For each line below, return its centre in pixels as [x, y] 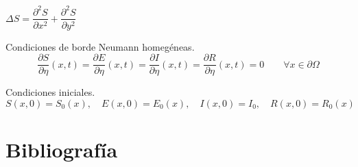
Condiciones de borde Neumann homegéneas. [100, 46]
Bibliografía [62, 149]
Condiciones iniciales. [50, 92]
